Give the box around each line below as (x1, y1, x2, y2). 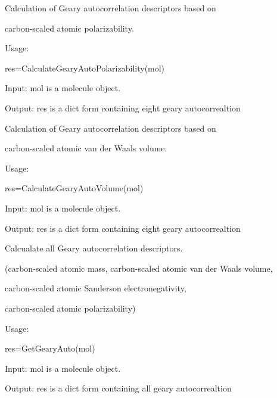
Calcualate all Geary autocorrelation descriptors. (5, 242, 183, 254)
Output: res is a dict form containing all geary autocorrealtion (5, 382, 232, 394)
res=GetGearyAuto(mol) (5, 342, 95, 355)
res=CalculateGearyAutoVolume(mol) (5, 182, 144, 194)
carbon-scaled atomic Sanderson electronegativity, (5, 282, 186, 294)
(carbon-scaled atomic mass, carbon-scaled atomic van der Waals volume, (5, 262, 273, 274)
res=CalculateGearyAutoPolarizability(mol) (5, 61, 165, 74)
